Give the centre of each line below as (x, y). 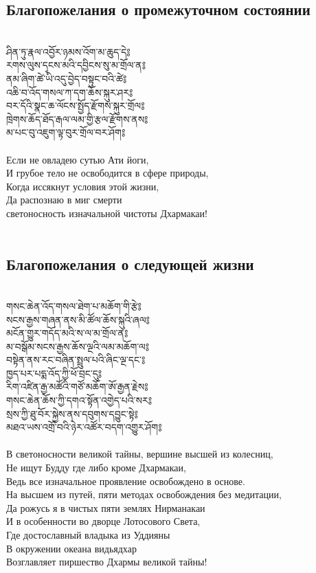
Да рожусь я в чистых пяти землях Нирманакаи (106, 507)
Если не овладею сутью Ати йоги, (78, 159)
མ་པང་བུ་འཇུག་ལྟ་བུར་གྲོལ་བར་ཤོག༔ (66, 132)
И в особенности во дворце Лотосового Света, (103, 521)
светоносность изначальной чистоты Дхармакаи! (107, 213)
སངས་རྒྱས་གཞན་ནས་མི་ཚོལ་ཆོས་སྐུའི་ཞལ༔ (78, 319)
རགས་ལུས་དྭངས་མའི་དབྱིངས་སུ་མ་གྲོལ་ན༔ (76, 65)
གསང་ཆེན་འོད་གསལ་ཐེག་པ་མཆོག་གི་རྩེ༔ (74, 305)
